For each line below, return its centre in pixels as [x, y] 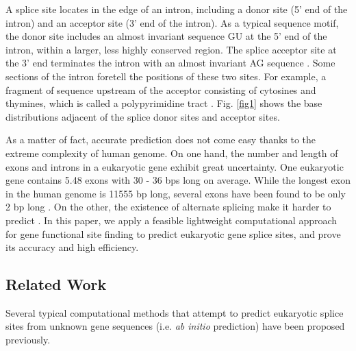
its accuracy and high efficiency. [72, 247]
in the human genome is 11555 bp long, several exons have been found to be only [176, 193]
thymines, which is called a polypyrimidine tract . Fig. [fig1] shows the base [164, 103]
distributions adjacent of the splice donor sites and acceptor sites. [143, 116]
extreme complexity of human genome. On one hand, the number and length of [172, 153]
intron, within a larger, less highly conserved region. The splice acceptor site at [171, 49]
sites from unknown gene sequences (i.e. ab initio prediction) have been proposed [175, 326]
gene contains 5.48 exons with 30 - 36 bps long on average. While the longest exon [178, 180]
